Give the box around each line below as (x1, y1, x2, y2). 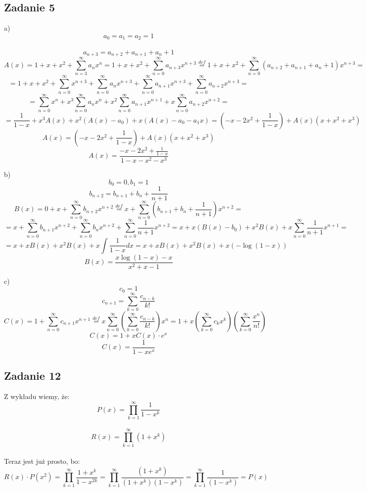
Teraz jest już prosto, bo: (4, 456, 80, 466)
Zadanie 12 (4, 368, 61, 383)
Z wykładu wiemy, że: (4, 391, 70, 402)
